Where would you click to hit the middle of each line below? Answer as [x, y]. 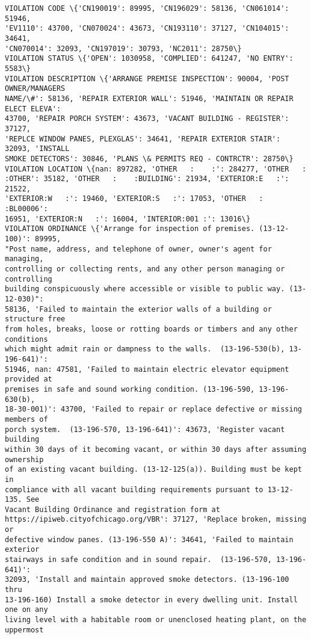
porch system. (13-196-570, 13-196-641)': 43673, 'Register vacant [145, 429]
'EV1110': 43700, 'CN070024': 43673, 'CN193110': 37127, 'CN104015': [147, 29]
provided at [29, 379]
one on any [26, 610]
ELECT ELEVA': [33, 109]
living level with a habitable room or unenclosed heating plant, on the [156, 620]
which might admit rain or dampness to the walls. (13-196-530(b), [145, 349]
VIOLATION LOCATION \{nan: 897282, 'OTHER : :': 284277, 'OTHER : [156, 169]
